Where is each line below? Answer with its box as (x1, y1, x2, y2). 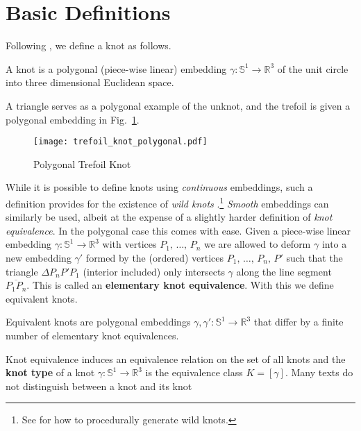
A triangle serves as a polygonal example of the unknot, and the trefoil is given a (6, 98, 351, 112)
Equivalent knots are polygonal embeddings (6, 314, 191, 329)
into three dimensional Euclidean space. (6, 75, 174, 90)
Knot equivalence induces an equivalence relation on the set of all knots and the (6, 351, 346, 366)
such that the (286, 250, 343, 264)
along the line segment (236, 264, 332, 278)
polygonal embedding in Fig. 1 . (6, 112, 140, 126)
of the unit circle (277, 61, 349, 76)
